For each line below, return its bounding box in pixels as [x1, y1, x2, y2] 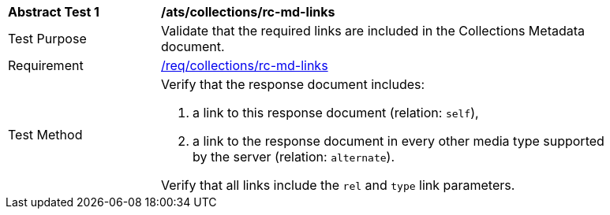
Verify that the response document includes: [161, 76, 425, 92]
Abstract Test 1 [8, 4, 99, 20]
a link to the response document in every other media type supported [193, 133, 604, 149]
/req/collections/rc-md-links [161, 57, 328, 73]
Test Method [8, 127, 83, 143]
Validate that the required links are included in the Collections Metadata [161, 23, 586, 39]
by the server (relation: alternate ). [193, 149, 395, 165]
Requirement [8, 57, 84, 73]
